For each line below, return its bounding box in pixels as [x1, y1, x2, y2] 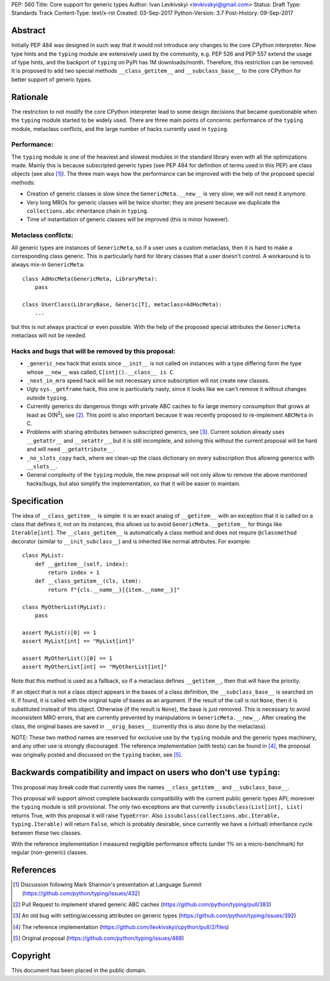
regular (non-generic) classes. [11, 849, 88, 856]
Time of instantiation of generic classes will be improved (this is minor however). [26, 216, 229, 223]
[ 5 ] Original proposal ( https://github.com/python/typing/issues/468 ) [13, 934, 185, 942]
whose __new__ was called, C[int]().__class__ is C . [26, 368, 175, 376]
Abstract [11, 25, 46, 36]
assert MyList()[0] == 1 [22, 629, 97, 636]
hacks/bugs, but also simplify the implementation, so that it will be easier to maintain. [26, 480, 241, 487]
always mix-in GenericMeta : [11, 261, 85, 268]
